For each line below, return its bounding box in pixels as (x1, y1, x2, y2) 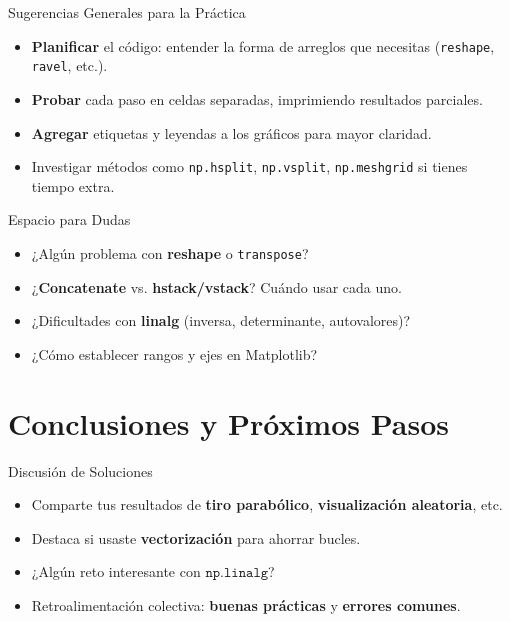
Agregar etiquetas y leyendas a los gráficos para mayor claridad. (31, 122, 432, 143)
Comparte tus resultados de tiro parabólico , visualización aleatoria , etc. (31, 494, 503, 515)
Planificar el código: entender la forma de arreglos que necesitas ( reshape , (31, 35, 495, 56)
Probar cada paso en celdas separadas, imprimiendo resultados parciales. (31, 88, 483, 109)
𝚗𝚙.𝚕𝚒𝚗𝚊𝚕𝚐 (205, 566, 269, 581)
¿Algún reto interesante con (31, 561, 201, 582)
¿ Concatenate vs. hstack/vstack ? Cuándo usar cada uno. (31, 276, 402, 297)
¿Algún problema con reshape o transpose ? (31, 242, 309, 263)
